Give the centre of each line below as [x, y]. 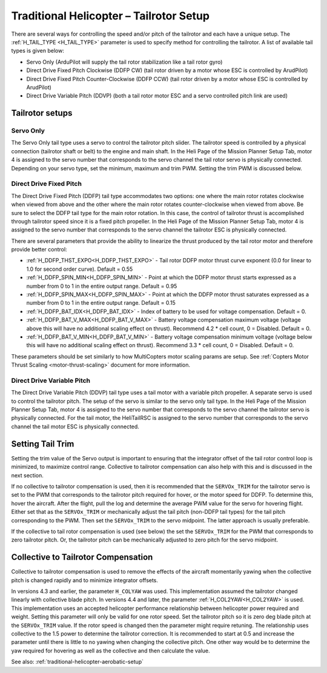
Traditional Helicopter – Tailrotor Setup [111, 16]
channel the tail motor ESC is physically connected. [75, 426]
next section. [27, 475]
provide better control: [39, 250]
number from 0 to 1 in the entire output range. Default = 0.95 [102, 286]
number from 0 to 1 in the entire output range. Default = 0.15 [101, 303]
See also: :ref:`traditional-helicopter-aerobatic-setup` [78, 662]
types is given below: [38, 51]
